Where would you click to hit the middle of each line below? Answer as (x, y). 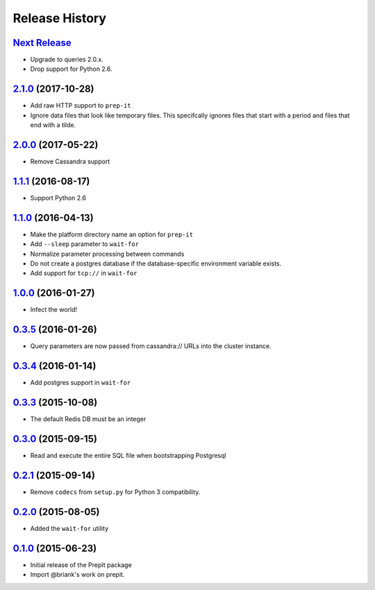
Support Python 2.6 (58, 197)
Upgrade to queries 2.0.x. (67, 60)
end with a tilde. (53, 125)
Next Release (42, 43)
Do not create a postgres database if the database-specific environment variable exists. (156, 263)
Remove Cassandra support (70, 162)
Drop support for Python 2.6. (71, 69)
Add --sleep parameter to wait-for (84, 244)
